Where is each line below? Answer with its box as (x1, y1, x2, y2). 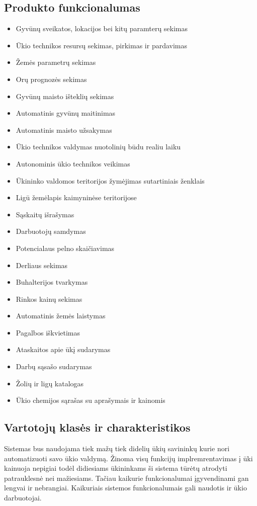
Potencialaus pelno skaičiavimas (16, 242, 115, 253)
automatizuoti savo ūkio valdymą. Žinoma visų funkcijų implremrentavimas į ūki (4, 453, 253, 463)
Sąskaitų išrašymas (16, 209, 74, 219)
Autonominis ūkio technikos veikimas (16, 158, 130, 168)
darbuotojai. (4, 492, 42, 503)
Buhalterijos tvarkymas (16, 277, 88, 287)
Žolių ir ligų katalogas (16, 378, 84, 388)
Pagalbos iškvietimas (16, 327, 80, 338)
